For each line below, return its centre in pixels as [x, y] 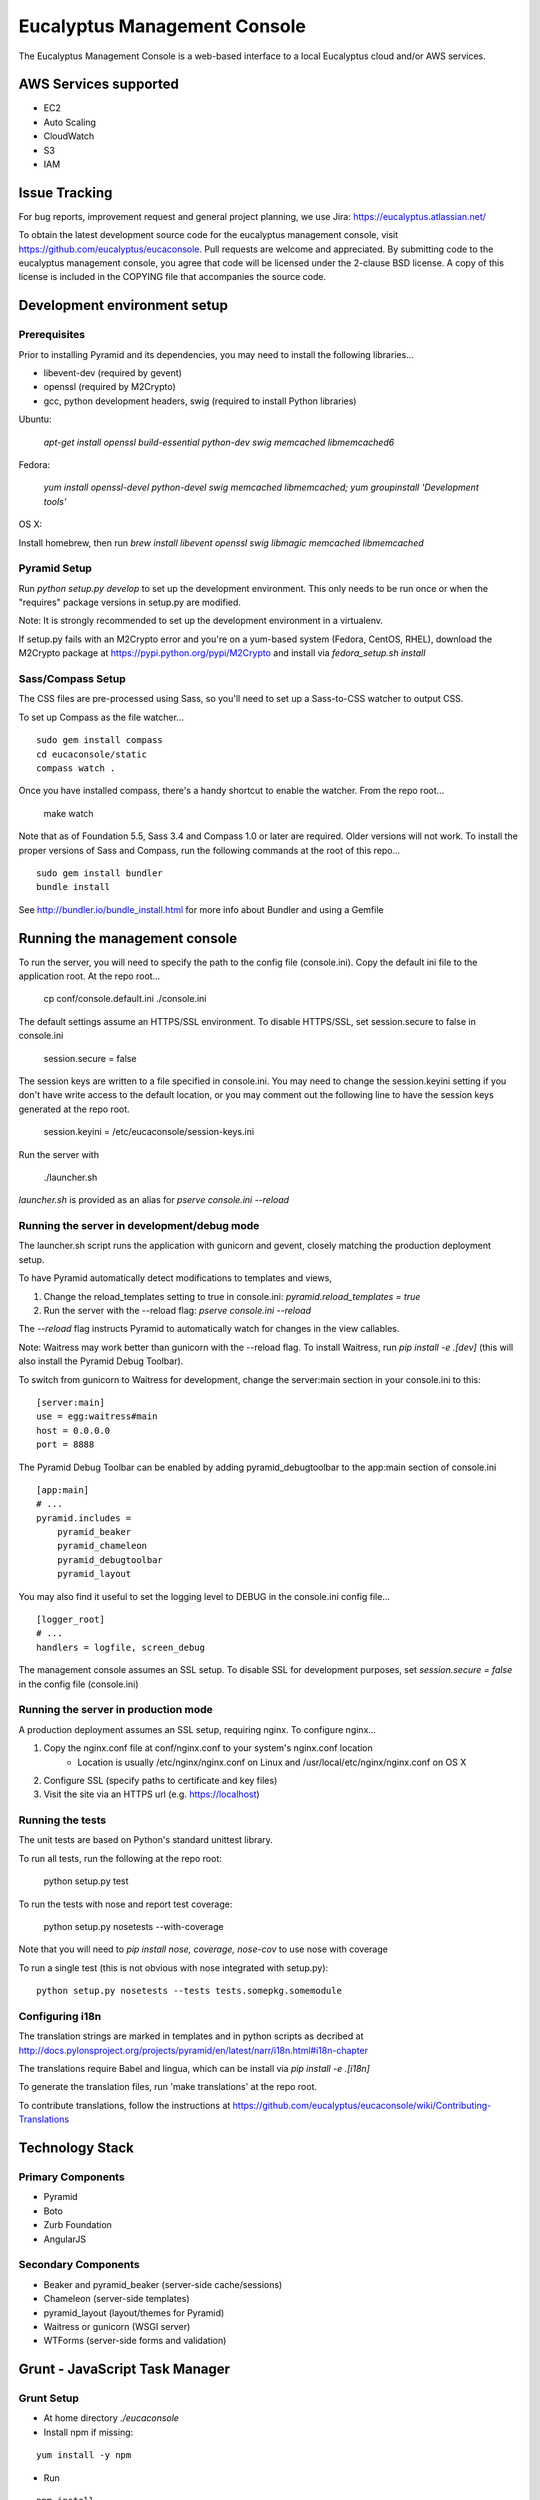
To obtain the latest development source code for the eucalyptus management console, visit [208, 235]
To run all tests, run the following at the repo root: [120, 1858]
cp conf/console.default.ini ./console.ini [125, 999]
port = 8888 [65, 1444]
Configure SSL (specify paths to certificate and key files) [160, 1780]
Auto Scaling [70, 122]
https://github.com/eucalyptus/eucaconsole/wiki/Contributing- [362, 2105]
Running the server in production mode [116, 1710]
